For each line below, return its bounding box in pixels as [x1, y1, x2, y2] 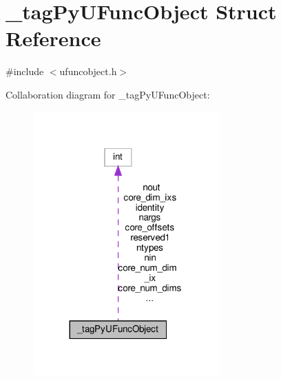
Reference [6, 24, 101, 52]
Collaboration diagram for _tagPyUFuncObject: [6, 87, 210, 101]
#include [6, 64, 44, 79]
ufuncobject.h [59, 64, 117, 79]
